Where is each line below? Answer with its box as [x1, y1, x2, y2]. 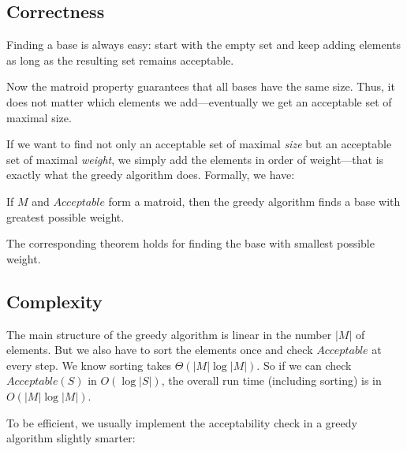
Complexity [6, 289, 103, 313]
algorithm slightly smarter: [6, 430, 136, 446]
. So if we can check [256, 356, 352, 373]
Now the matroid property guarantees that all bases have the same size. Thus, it [6, 78, 395, 95]
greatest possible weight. [6, 208, 125, 225]
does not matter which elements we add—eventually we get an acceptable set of [6, 93, 392, 110]
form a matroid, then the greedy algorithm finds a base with [108, 192, 401, 209]
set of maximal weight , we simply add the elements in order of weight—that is [6, 151, 384, 167]
